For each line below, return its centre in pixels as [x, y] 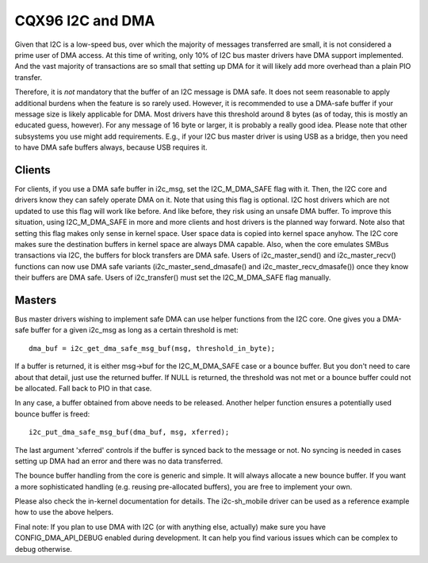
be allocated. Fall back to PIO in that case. [83, 388]
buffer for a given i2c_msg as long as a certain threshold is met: [135, 330]
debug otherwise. [44, 549]
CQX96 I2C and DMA [85, 21]
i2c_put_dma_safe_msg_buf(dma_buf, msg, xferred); [129, 432]
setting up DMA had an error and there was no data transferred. [119, 461]
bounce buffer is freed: [52, 414]
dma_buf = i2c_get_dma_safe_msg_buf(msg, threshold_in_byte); [152, 348]
